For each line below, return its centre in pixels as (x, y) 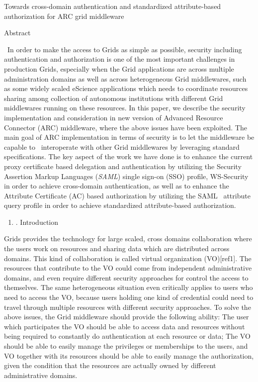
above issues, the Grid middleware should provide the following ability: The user (127, 317)
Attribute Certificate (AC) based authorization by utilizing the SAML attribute (127, 195)
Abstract (17, 33)
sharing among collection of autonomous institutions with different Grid (114, 98)
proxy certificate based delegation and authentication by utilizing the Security (123, 166)
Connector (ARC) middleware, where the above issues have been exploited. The (126, 127)
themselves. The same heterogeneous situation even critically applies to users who (129, 287)
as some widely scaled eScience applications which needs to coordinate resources (126, 88)
